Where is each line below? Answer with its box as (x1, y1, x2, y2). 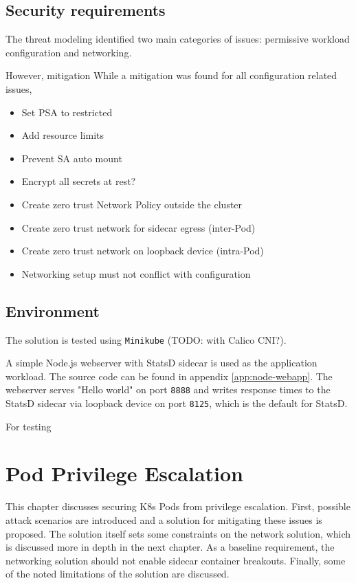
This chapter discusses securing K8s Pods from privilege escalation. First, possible (5, 499, 351, 514)
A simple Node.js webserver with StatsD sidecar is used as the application (5, 355, 318, 370)
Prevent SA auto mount (21, 151, 122, 165)
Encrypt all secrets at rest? (21, 174, 136, 188)
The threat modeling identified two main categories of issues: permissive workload (5, 32, 350, 46)
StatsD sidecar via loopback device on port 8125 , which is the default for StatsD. (5, 396, 348, 410)
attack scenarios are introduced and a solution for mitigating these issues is (5, 513, 322, 527)
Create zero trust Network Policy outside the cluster (21, 197, 243, 211)
